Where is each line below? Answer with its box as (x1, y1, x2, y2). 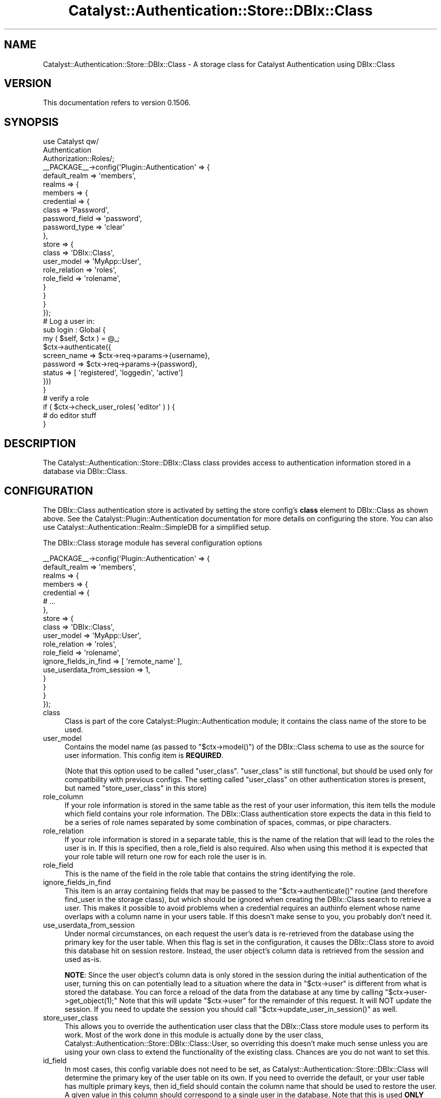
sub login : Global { (43, 325, 106, 334)
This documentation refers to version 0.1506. (43, 98, 191, 107)
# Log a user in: (43, 317, 95, 326)
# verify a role (43, 394, 89, 403)
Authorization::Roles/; (43, 154, 115, 163)
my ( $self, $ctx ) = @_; (43, 334, 120, 343)
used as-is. (64, 954, 102, 964)
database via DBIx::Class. (43, 467, 127, 476)
